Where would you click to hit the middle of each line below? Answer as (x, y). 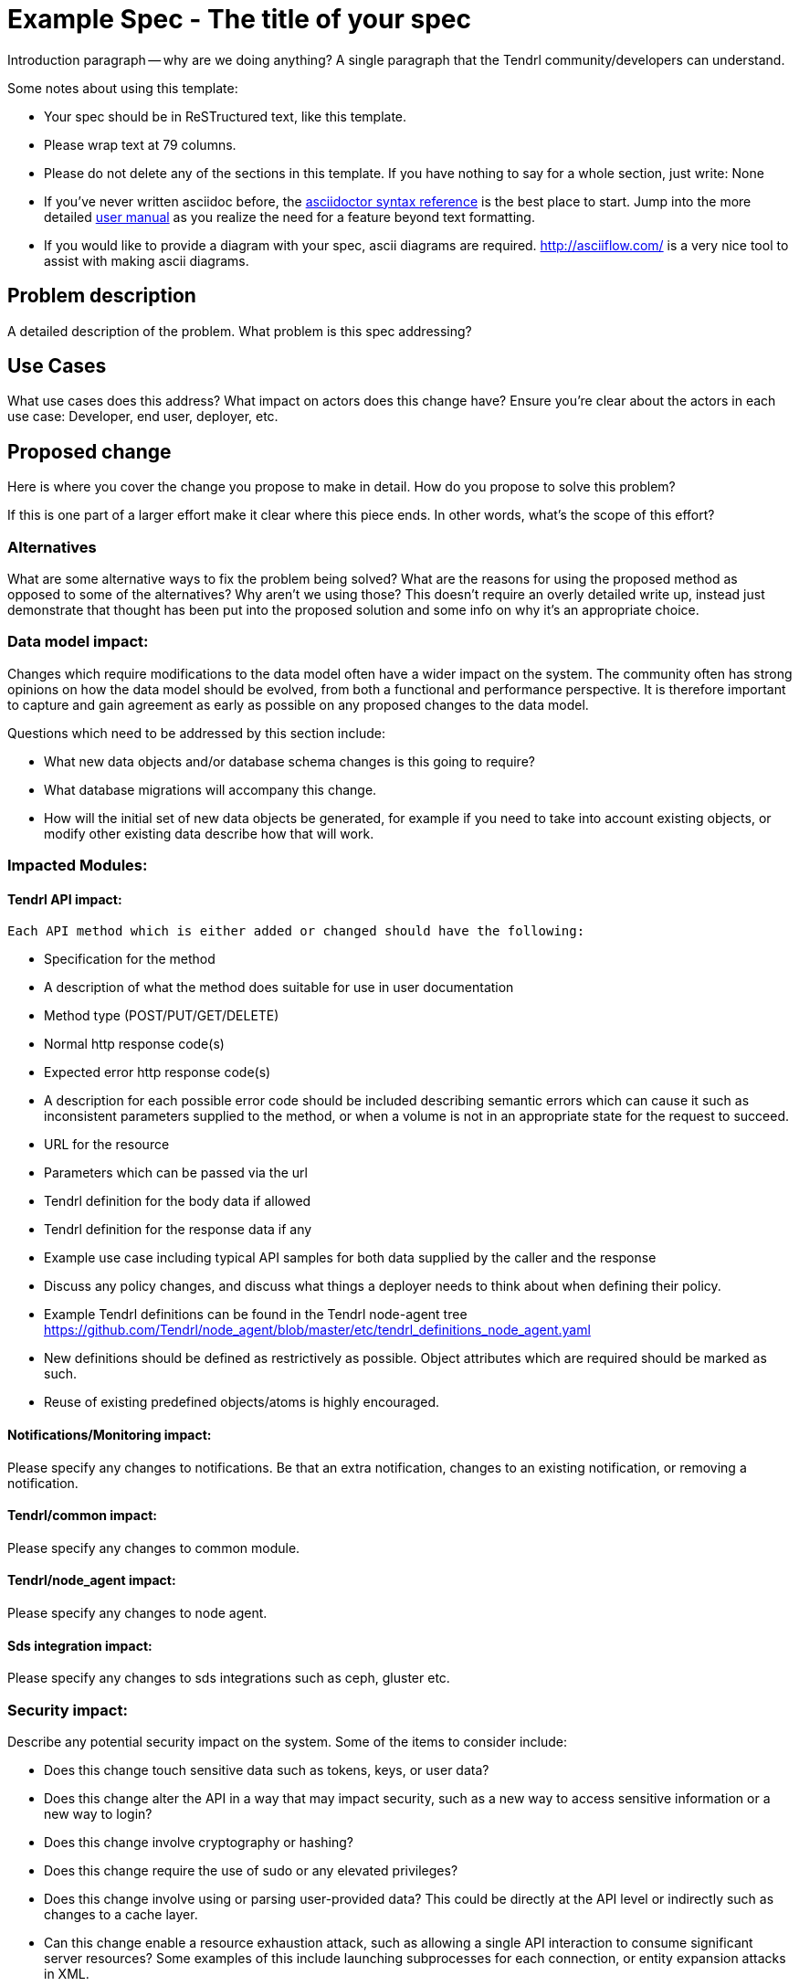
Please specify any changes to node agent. (137, 1613)
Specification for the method (130, 959)
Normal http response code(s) (134, 1044)
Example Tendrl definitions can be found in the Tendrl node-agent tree (256, 1315)
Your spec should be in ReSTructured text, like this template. (226, 116)
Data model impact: (78, 642)
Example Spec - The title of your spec (239, 19)
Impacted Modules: (78, 866)
